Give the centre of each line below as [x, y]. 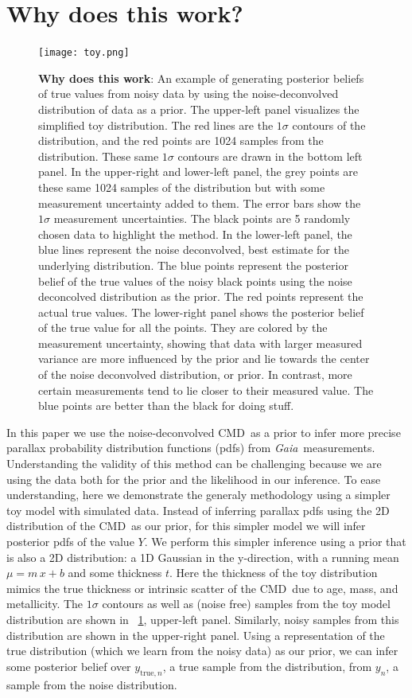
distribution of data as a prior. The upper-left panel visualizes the [199, 109]
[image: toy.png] [84, 53]
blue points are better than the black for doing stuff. [166, 406]
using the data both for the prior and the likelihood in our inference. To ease [194, 479]
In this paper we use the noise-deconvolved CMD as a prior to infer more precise [204, 432]
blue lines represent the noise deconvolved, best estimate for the [194, 250]
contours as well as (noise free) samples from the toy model [246, 604]
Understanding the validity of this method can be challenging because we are [194, 464]
